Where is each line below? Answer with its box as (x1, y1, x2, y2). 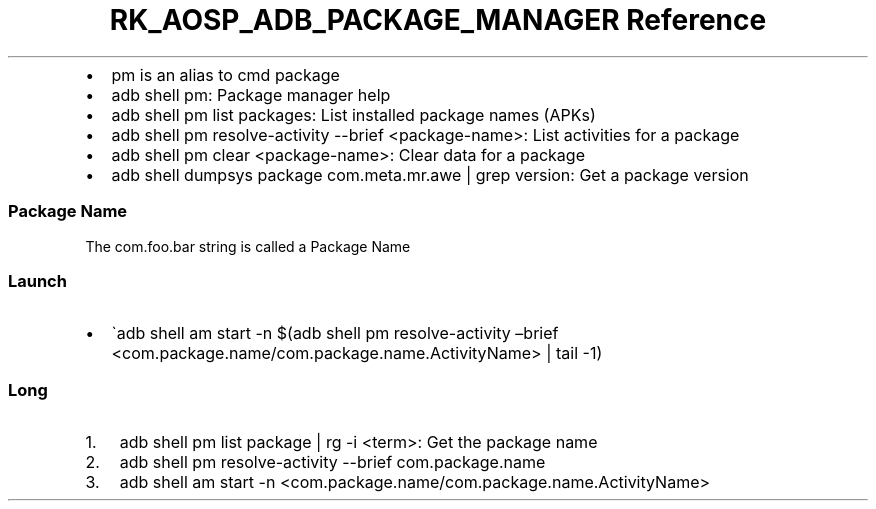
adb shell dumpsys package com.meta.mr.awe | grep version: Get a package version (111, 164, 749, 185)
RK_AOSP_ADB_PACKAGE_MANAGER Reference (109, 3, 767, 37)
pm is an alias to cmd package (111, 64, 340, 85)
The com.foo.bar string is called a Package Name (85, 237, 411, 255)
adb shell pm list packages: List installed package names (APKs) (111, 104, 596, 125)
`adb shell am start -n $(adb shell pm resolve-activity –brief (111, 323, 559, 344)
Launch (8, 270, 67, 291)
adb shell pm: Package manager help (111, 84, 391, 105)
